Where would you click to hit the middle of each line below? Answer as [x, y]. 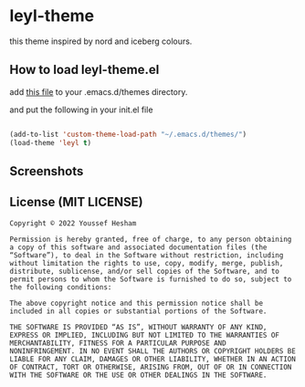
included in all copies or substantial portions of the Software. [138, 311]
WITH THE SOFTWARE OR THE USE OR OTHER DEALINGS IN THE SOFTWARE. [138, 375]
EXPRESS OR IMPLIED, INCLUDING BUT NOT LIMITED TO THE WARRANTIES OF [145, 335]
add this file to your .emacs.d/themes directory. [99, 91]
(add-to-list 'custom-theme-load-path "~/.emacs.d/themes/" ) [128, 134]
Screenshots [47, 171]
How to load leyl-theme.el [84, 70]
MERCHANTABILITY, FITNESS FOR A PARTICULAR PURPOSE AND [118, 343]
